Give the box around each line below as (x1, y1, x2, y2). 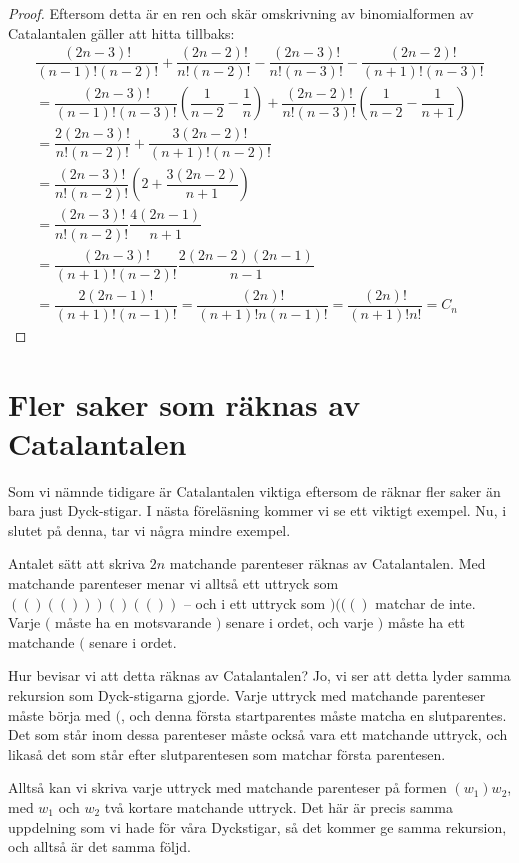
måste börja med (8, 704, 111, 725)
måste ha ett (387, 612, 466, 633)
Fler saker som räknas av (8, 383, 361, 424)
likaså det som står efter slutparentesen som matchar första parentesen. (8, 743, 446, 764)
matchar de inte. (375, 592, 476, 613)
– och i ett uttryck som (183, 592, 326, 613)
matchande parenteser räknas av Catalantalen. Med (169, 553, 486, 574)
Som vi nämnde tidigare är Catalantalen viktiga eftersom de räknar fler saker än (8, 480, 501, 501)
